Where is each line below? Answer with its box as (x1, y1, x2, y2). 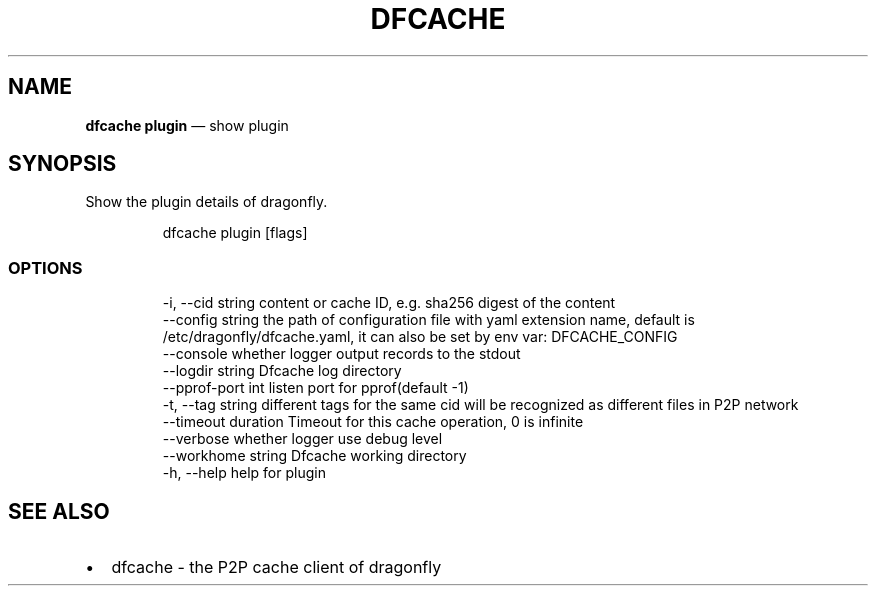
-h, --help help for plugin (162, 464, 326, 482)
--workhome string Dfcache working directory (162, 447, 467, 465)
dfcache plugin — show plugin (85, 116, 289, 134)
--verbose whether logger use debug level (162, 430, 443, 448)
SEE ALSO (8, 498, 110, 524)
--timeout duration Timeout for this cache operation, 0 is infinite (162, 413, 584, 431)
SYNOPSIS (8, 151, 117, 177)
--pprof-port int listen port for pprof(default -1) (162, 379, 469, 397)
